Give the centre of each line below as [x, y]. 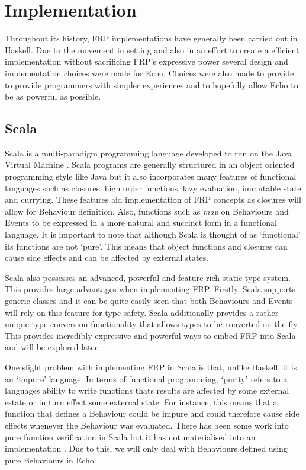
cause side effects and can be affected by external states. [107, 258]
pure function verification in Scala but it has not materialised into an [130, 437]
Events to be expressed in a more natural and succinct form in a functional [141, 223]
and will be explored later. [53, 347]
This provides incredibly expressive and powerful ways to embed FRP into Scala [150, 335]
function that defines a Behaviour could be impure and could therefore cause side [152, 413]
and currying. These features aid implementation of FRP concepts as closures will [153, 199]
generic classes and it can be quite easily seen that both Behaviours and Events [149, 301]
